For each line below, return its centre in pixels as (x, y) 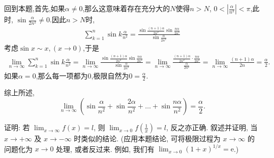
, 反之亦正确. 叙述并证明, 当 (212, 127)
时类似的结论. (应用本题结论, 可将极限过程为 (147, 139)
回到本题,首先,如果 (35, 8)
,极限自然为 (110, 75)
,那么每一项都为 (62, 75)
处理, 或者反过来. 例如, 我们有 (105, 149)
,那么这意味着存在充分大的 (126, 8)
